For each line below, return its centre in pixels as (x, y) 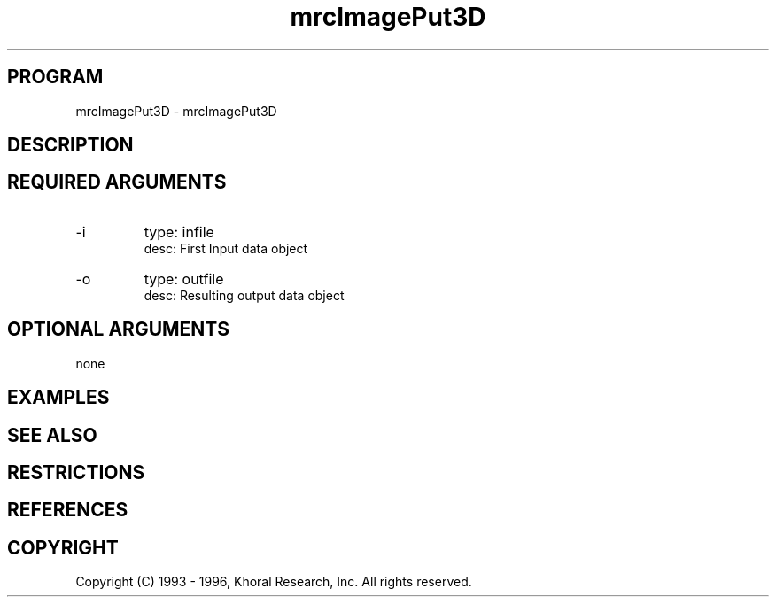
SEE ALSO (52, 435)
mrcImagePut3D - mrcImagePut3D (176, 111)
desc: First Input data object (226, 248)
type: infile (179, 232)
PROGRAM (55, 77)
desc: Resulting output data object (244, 295)
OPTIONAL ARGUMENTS (118, 329)
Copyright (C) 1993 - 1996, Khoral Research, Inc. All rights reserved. (274, 582)
